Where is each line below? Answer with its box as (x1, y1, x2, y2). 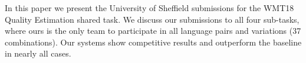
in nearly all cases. (5, 47, 71, 60)
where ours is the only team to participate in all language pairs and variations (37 (5, 24, 301, 37)
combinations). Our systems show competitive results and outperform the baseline (5, 36, 302, 48)
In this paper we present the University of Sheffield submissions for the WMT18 (5, 2, 294, 13)
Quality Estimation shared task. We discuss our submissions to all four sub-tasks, (5, 13, 300, 25)
